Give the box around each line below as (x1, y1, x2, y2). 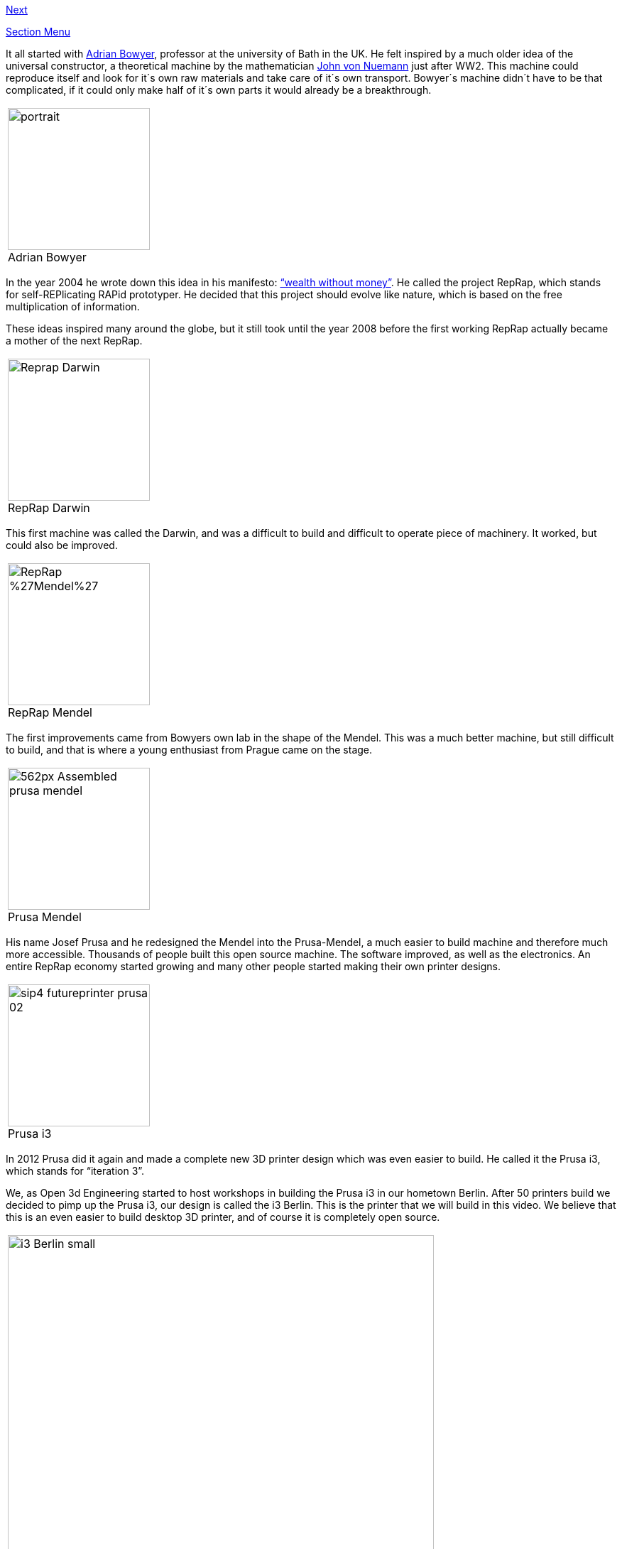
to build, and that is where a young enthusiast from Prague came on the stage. (6, 744, 373, 756)
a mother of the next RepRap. (6, 335, 143, 347)
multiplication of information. (6, 300, 140, 312)
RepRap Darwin (8, 501, 90, 515)
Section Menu (6, 26, 71, 38)
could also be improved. (6, 539, 118, 551)
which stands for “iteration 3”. (6, 1165, 145, 1177)
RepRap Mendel (8, 705, 92, 719)
